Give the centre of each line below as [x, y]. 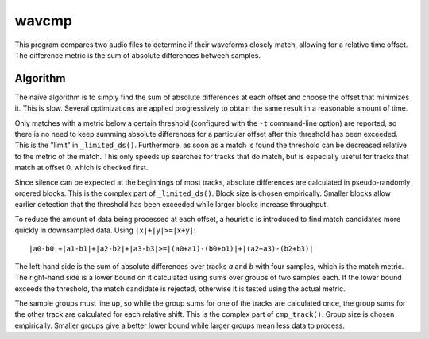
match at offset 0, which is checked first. [81, 168]
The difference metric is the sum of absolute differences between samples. [138, 55]
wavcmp [44, 21]
